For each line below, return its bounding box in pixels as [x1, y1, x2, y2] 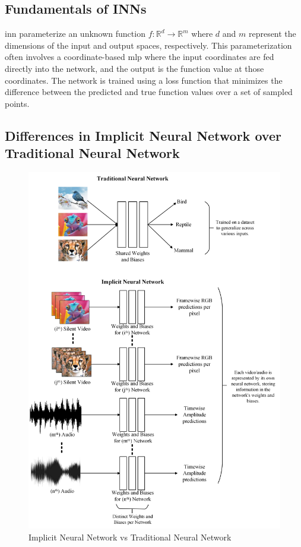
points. [5, 97, 30, 109]
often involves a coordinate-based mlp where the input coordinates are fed [5, 50, 274, 63]
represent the [248, 27, 296, 40]
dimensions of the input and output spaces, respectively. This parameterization [5, 39, 292, 51]
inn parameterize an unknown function [5, 27, 145, 40]
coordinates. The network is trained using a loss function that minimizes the [5, 74, 283, 86]
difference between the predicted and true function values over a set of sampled [5, 86, 293, 98]
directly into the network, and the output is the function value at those [5, 62, 264, 74]
